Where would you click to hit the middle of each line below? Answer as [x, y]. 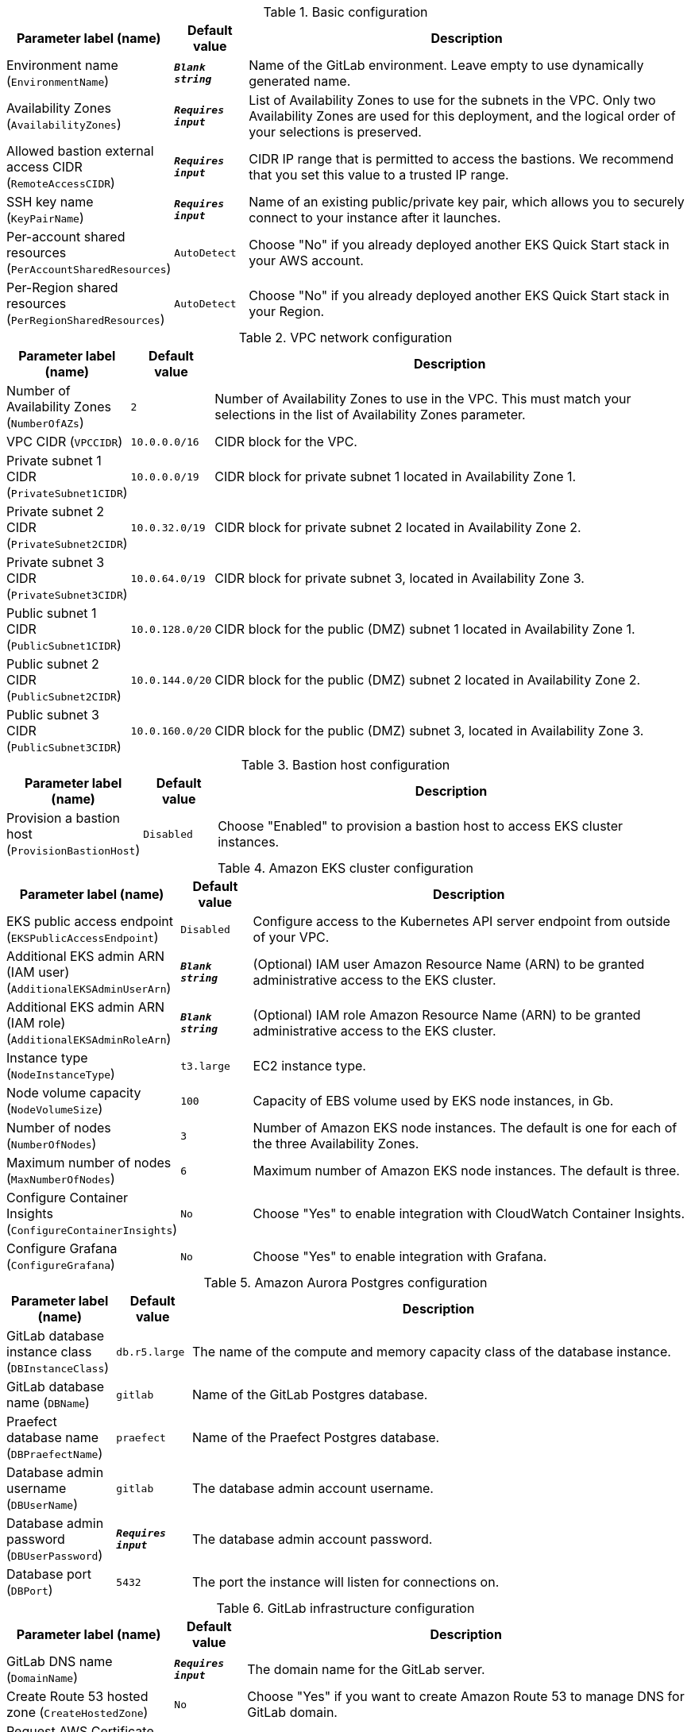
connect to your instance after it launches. [375, 218]
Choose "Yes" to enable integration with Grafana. [400, 1256]
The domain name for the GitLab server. [366, 1669]
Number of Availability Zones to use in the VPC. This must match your [423, 399]
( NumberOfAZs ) [45, 422]
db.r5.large [151, 1352]
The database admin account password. [313, 1539]
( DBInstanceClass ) [58, 1367]
